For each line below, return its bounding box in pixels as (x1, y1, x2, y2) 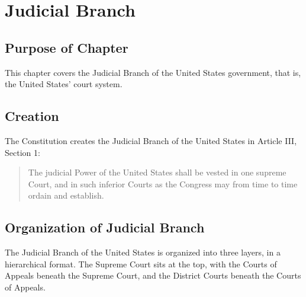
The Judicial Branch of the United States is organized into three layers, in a (5, 246, 281, 258)
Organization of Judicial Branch (5, 218, 205, 237)
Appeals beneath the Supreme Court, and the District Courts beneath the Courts (5, 269, 301, 282)
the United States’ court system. (5, 78, 123, 90)
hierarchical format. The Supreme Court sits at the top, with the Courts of (5, 257, 277, 270)
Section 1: (5, 146, 40, 158)
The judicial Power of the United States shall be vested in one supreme (28, 166, 286, 178)
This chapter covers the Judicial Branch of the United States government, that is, (5, 66, 301, 78)
